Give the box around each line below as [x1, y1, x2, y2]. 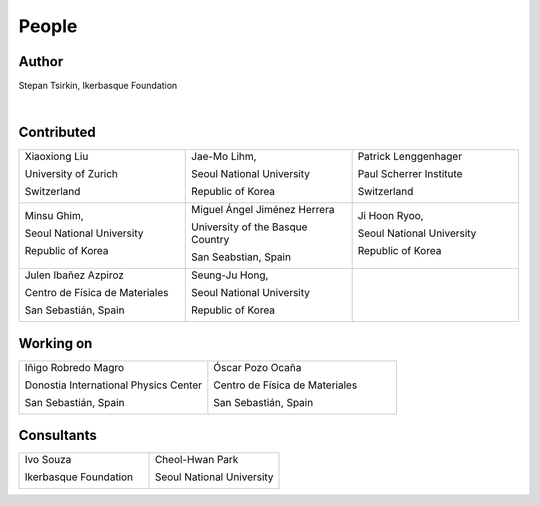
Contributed [18, 124, 97, 141]
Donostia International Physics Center [24, 378, 203, 392]
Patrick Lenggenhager [357, 150, 463, 164]
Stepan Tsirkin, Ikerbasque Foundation [18, 80, 178, 92]
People [18, 15, 78, 37]
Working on [18, 335, 93, 352]
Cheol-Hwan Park [154, 453, 239, 467]
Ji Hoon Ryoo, [357, 209, 424, 223]
